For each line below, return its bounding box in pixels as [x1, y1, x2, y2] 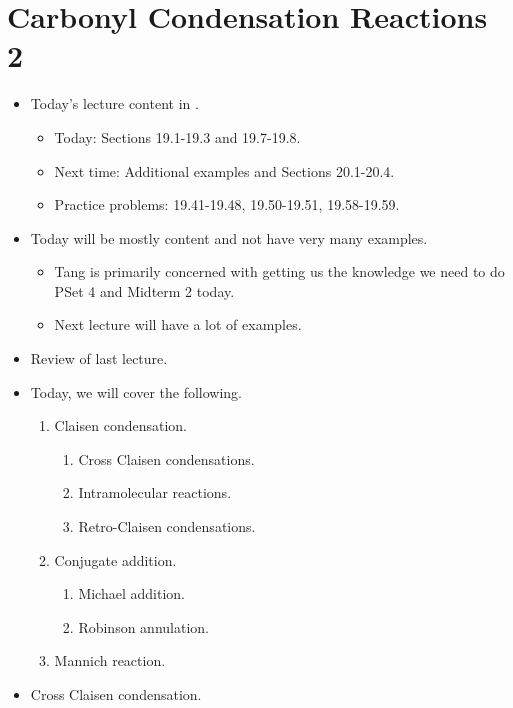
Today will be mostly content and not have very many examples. [30, 227, 428, 248]
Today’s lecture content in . [30, 93, 199, 114]
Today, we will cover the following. [30, 381, 242, 402]
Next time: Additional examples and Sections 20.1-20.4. [54, 160, 395, 181]
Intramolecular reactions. [78, 482, 232, 503]
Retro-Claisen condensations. [78, 516, 256, 537]
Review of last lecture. [30, 348, 168, 369]
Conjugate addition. [54, 549, 177, 570]
